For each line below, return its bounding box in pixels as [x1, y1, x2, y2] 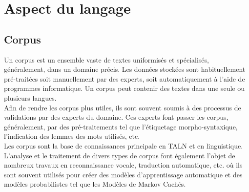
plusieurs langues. [4, 92, 57, 103]
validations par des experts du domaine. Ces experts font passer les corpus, [4, 112, 228, 122]
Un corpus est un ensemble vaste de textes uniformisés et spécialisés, [4, 54, 209, 64]
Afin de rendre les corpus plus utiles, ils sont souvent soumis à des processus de [4, 102, 241, 112]
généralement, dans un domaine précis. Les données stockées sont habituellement [4, 64, 246, 74]
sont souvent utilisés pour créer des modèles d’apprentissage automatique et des [4, 169, 243, 179]
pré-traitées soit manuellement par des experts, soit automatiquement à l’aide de [4, 73, 245, 84]
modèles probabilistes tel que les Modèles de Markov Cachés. [4, 179, 186, 189]
